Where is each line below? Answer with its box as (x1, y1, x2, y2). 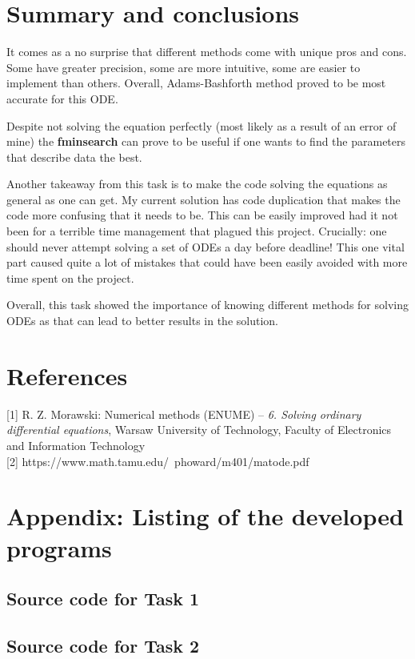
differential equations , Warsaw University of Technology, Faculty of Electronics (6, 421, 392, 438)
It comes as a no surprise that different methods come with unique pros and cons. (6, 43, 407, 60)
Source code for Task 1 (6, 586, 200, 611)
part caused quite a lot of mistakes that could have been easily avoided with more (6, 254, 408, 271)
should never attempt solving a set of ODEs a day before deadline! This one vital (6, 238, 405, 255)
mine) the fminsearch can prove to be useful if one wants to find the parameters (6, 133, 406, 150)
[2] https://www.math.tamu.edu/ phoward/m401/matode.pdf (6, 452, 309, 469)
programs (6, 531, 112, 564)
